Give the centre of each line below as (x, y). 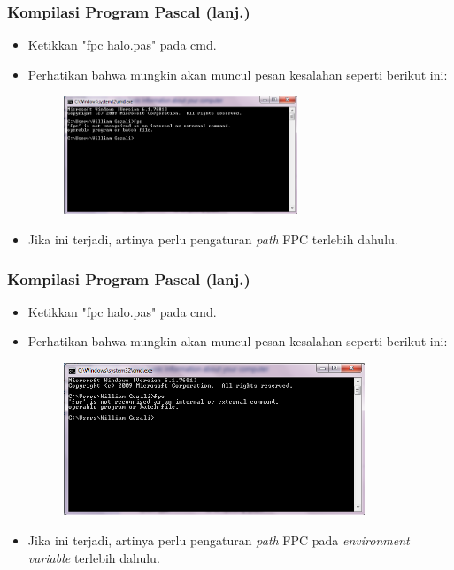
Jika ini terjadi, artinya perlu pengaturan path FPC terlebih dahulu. (213, 239)
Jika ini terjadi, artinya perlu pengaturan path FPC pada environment (219, 539)
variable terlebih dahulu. (94, 557)
